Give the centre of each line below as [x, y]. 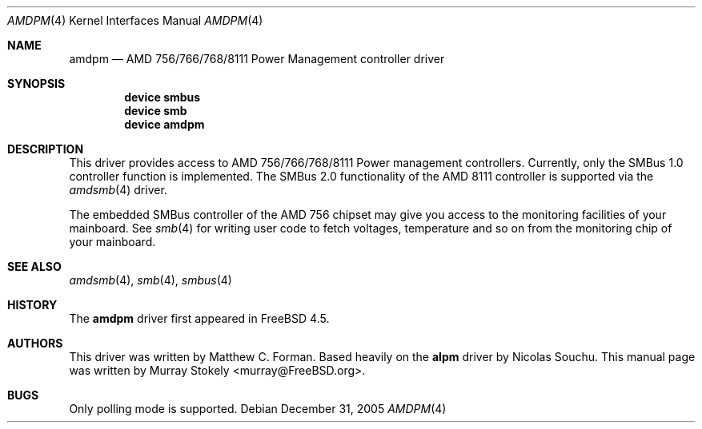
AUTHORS [35, 343]
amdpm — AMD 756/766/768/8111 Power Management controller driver [257, 59]
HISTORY [32, 305]
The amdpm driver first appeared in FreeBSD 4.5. [199, 318]
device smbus [162, 97]
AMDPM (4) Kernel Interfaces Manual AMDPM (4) [135, 20]
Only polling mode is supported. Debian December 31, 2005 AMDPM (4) [258, 409]
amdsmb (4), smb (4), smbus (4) [150, 280]
